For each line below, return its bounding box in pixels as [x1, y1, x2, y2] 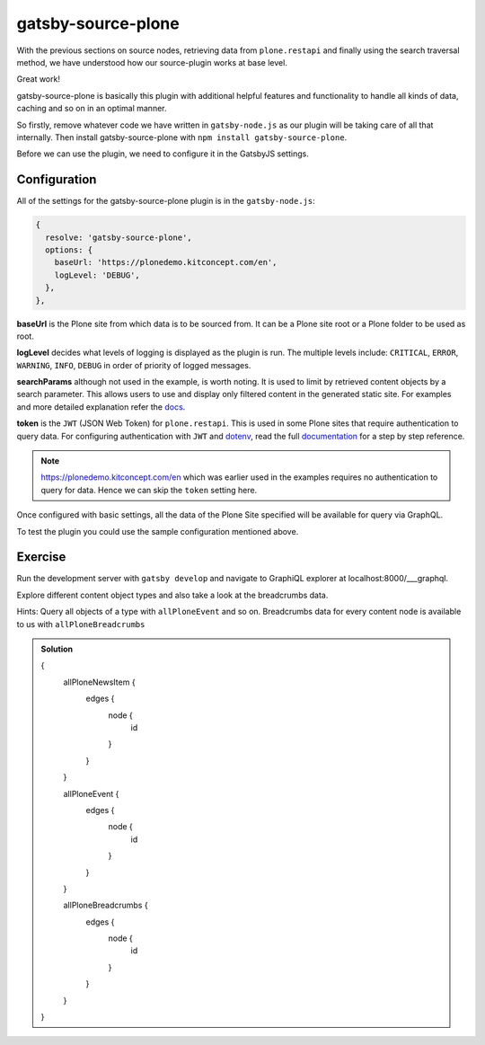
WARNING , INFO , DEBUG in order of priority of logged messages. [16, 359, 251, 370]
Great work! [16, 74, 60, 84]
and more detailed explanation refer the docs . [16, 401, 186, 412]
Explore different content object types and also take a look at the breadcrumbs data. [16, 589, 329, 600]
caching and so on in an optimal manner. [16, 103, 167, 114]
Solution [40, 643, 74, 655]
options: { [45, 244, 93, 255]
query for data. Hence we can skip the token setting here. [40, 484, 258, 495]
